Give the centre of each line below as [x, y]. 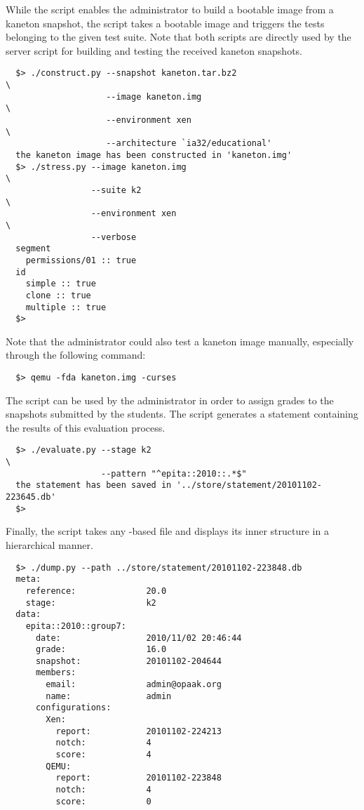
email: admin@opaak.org [134, 685]
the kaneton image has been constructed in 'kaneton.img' [154, 155]
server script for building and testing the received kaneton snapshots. [154, 50]
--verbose [114, 237]
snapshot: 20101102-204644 [128, 661]
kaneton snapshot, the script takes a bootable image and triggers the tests [165, 23]
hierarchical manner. [49, 544]
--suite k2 [116, 190]
